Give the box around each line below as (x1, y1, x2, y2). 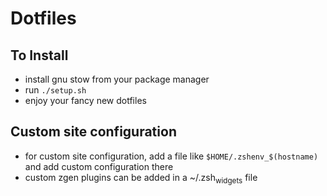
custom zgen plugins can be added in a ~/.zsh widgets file (24, 171, 258, 186)
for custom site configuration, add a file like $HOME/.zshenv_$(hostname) (24, 150, 319, 162)
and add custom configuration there (24, 160, 174, 172)
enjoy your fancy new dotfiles (24, 95, 147, 106)
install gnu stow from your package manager (24, 73, 210, 85)
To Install (10, 47, 69, 64)
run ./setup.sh (24, 84, 87, 96)
